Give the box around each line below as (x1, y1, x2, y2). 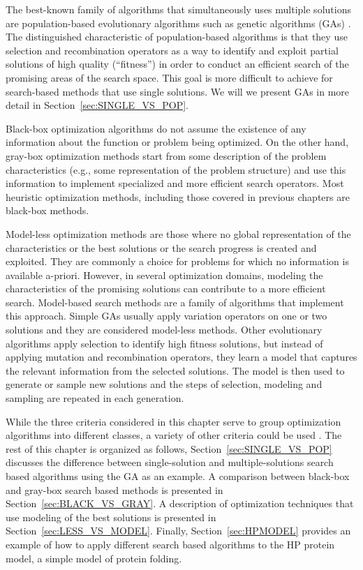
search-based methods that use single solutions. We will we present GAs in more (6, 84, 350, 98)
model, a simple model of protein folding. (6, 550, 182, 565)
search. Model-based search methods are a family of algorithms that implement (6, 294, 344, 309)
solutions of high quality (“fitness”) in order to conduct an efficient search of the (6, 57, 349, 71)
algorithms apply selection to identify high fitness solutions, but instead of (6, 336, 323, 350)
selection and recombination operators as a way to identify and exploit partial (6, 43, 339, 57)
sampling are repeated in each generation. (6, 391, 184, 405)
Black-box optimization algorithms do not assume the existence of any (6, 121, 306, 135)
